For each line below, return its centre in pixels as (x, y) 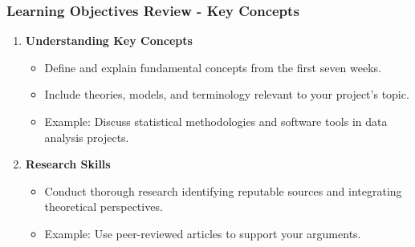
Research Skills (68, 164)
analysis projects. (87, 137)
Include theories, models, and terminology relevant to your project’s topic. (227, 94)
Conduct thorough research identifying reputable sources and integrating (223, 190)
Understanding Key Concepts (109, 40)
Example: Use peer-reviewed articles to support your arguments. (203, 233)
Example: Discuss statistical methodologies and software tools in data (216, 121)
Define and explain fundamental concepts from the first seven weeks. (213, 67)
